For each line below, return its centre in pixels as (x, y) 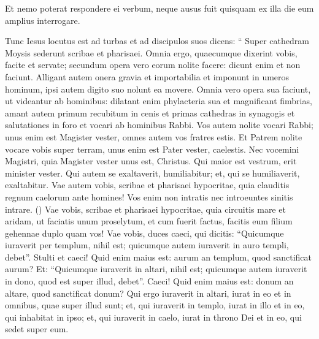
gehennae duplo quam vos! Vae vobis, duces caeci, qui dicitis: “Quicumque (144, 233)
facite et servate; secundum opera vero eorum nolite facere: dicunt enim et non (153, 65)
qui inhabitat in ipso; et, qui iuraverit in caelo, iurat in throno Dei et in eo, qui (153, 317)
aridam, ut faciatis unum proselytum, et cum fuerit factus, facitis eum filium (149, 221)
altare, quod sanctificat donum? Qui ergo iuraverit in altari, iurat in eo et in (148, 293)
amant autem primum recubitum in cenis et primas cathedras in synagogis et (150, 112)
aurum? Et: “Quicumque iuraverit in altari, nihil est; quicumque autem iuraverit (156, 269)
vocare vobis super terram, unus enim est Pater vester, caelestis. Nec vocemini (152, 149)
